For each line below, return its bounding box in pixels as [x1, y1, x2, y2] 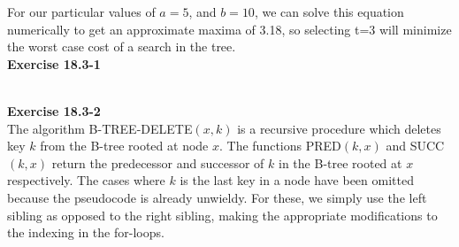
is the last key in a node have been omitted [180, 171, 414, 189]
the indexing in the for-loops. [7, 223, 164, 242]
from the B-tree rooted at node [40, 136, 209, 155]
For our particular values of [7, 3, 156, 20]
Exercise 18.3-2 [7, 101, 101, 120]
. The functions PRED [219, 136, 341, 155]
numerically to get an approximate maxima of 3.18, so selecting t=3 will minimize [7, 19, 452, 38]
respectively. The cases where [7, 171, 165, 189]
